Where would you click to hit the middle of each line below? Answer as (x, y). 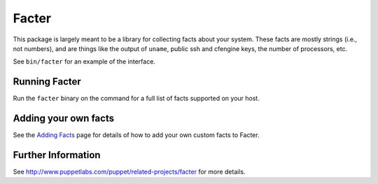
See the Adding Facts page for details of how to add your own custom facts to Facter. (136, 135)
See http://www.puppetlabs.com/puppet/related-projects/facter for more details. (129, 172)
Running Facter (47, 82)
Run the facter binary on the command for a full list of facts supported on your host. (136, 99)
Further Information (57, 155)
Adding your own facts (64, 119)
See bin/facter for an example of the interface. (84, 62)
